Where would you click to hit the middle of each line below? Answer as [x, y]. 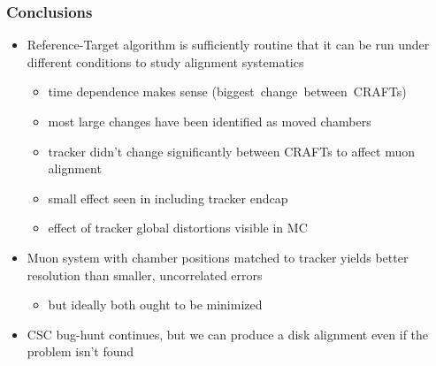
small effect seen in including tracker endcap [168, 198]
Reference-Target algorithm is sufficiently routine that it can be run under [228, 45]
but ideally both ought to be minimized [155, 305]
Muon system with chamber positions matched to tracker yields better [218, 257]
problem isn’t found [80, 351]
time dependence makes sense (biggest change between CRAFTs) [227, 91]
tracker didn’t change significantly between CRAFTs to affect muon [231, 151]
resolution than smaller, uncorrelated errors [145, 274]
